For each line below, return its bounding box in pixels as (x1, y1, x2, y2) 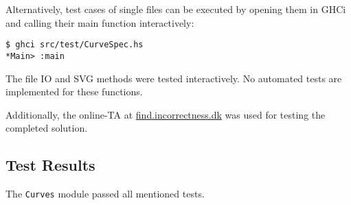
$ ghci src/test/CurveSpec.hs (5, 40, 144, 50)
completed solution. (5, 121, 88, 135)
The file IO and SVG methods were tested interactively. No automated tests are (5, 71, 342, 85)
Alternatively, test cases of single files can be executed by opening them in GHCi (5, 2, 346, 16)
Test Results (5, 154, 95, 176)
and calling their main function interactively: (5, 15, 194, 29)
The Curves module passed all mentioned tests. (5, 186, 205, 201)
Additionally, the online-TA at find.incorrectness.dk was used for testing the (5, 107, 326, 121)
